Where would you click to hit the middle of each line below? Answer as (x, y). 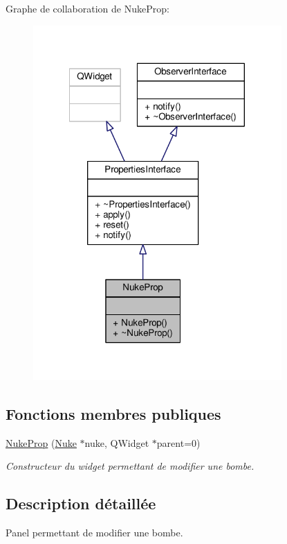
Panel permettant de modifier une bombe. (94, 533)
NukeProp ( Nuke (41, 442)
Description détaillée (81, 503)
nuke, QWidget (117, 442)
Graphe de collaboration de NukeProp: (87, 8)
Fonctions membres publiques (113, 414)
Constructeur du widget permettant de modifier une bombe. (130, 466)
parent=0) (178, 442)
